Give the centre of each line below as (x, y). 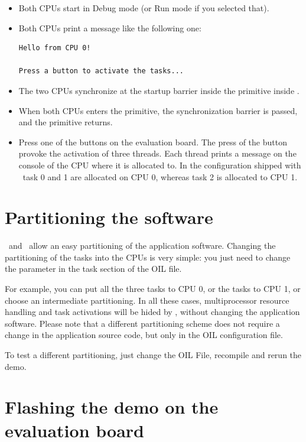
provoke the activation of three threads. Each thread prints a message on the (157, 153)
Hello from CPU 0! (55, 48)
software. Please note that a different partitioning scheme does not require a (142, 323)
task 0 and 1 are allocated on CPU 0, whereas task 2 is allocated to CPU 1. (160, 176)
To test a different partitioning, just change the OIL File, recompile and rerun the (153, 355)
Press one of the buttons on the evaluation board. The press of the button (153, 142)
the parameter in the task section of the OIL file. (93, 269)
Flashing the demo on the (112, 407)
